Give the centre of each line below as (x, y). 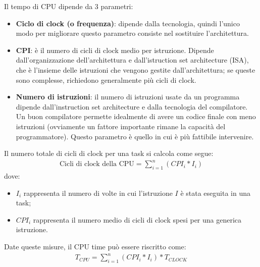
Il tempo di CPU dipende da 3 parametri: (69, 6)
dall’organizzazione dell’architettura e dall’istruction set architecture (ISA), (132, 60)
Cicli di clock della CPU (97, 164)
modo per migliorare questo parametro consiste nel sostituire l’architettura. (132, 33)
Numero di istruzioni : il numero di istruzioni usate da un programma (128, 97)
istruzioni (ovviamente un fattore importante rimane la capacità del (121, 126)
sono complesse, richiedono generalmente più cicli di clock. (106, 79)
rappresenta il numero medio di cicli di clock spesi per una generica (137, 219)
